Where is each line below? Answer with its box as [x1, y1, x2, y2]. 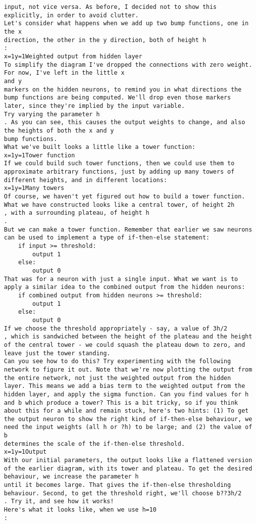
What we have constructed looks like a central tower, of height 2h [4, 201, 235, 208]
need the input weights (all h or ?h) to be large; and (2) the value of [4, 424, 253, 431]
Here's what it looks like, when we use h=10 [4, 506, 156, 514]
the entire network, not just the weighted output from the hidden [4, 374, 231, 381]
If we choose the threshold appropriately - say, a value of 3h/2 [4, 325, 228, 332]
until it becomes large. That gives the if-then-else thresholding [4, 481, 231, 489]
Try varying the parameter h [4, 110, 100, 118]
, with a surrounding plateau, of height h [4, 209, 150, 217]
